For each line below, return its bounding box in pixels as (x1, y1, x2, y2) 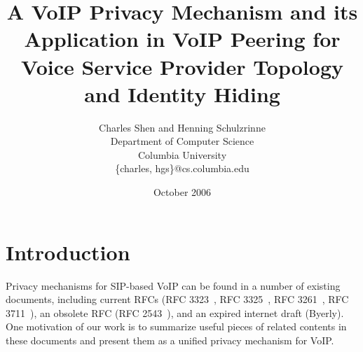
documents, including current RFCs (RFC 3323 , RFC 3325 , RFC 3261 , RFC (6, 292, 349, 307)
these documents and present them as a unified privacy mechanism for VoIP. (6, 332, 334, 347)
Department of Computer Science (110, 134, 254, 148)
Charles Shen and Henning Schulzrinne (99, 120, 266, 134)
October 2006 (153, 185, 212, 199)
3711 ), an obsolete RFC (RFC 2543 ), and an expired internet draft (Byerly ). (6, 305, 344, 320)
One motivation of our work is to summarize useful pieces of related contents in (6, 319, 347, 334)
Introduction (6, 237, 130, 266)
